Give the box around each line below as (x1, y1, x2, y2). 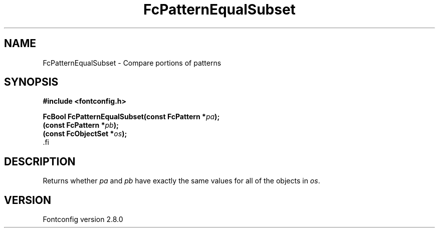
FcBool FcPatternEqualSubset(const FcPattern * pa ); (43, 112, 220, 121)
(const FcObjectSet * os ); (43, 129, 127, 138)
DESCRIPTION (4, 155, 76, 168)
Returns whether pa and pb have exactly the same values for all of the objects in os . (43, 176, 320, 185)
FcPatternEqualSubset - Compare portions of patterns (43, 58, 222, 67)
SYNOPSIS (4, 76, 59, 89)
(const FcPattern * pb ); (43, 121, 119, 130)
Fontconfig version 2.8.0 (43, 215, 123, 224)
